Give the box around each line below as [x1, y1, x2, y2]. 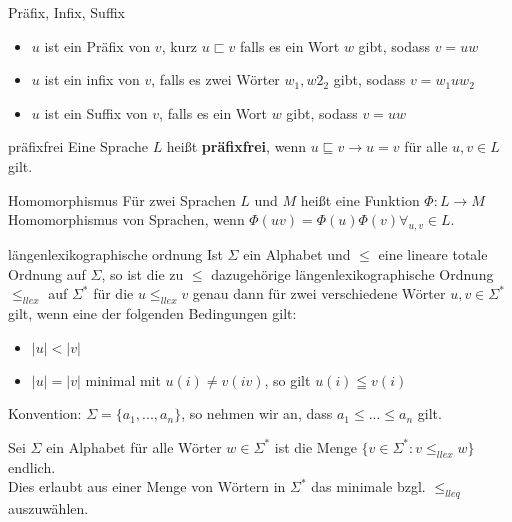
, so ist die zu [101, 263, 184, 284]
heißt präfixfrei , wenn [166, 136, 307, 157]
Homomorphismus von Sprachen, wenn [8, 209, 245, 230]
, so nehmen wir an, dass [181, 403, 333, 424]
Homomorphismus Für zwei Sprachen [8, 189, 236, 210]
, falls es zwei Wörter [151, 69, 280, 90]
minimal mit [85, 369, 161, 390]
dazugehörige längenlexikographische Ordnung [211, 263, 494, 284]
